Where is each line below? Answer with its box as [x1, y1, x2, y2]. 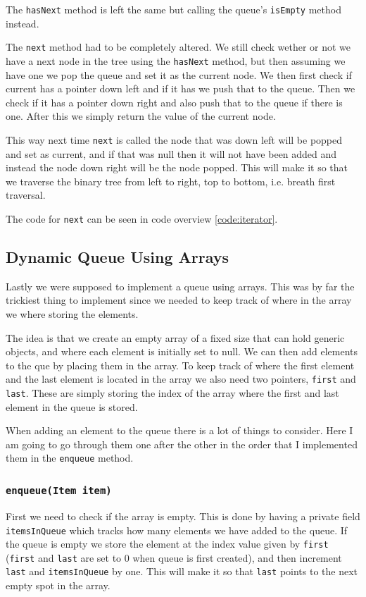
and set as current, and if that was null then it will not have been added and [6, 146, 337, 161]
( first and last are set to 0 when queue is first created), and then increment [6, 550, 342, 565]
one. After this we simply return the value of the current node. [6, 109, 276, 123]
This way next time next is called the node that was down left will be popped [6, 132, 343, 147]
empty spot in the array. [6, 578, 111, 593]
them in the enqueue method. [6, 450, 134, 465]
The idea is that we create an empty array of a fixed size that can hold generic [6, 330, 345, 345]
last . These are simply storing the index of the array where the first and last [6, 386, 339, 400]
